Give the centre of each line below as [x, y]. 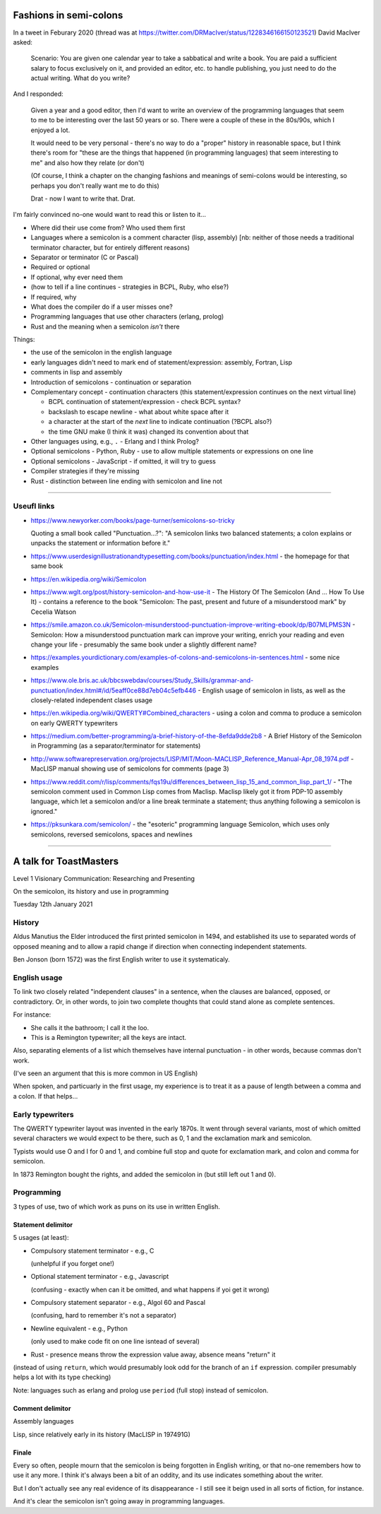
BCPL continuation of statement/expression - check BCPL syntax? [145, 402]
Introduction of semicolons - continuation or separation [111, 382]
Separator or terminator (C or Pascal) [85, 257]
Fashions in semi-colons [68, 15]
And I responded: [38, 94]
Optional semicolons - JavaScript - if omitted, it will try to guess [123, 461]
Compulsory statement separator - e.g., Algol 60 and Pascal [118, 1303]
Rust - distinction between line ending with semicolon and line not [126, 481]
